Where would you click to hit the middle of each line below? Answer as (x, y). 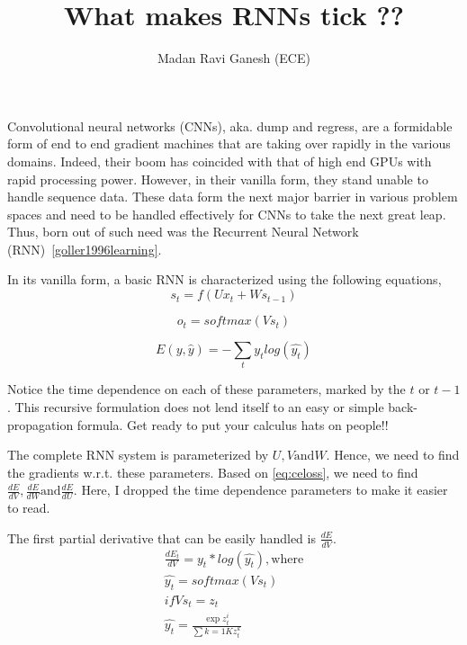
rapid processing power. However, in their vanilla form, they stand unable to (218, 179)
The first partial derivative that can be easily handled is (162, 537)
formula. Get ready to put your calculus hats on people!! (233, 424)
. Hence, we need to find (393, 455)
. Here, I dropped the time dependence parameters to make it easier (260, 490)
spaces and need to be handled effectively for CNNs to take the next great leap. (227, 214)
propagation (40, 424)
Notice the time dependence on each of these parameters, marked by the (207, 389)
